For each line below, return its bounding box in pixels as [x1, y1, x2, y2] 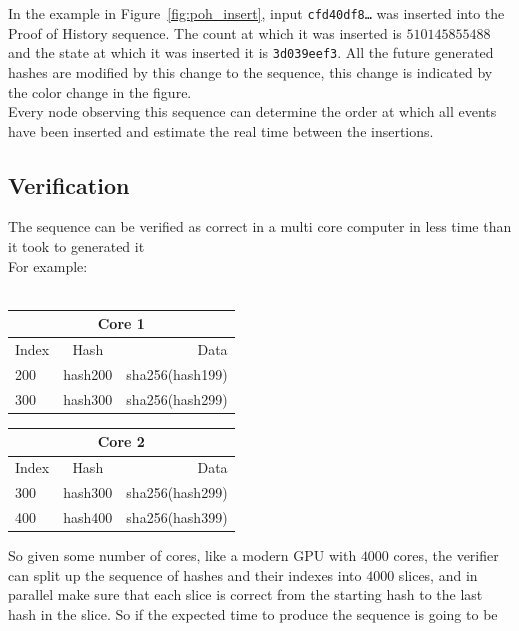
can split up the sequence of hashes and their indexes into [8, 564, 362, 585]
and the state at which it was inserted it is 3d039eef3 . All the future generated [8, 42, 494, 63]
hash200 [63, 364, 113, 385]
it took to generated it [8, 236, 145, 257]
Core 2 [97, 431, 145, 452]
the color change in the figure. [8, 81, 192, 102]
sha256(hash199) [126, 364, 228, 385]
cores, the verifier [393, 545, 499, 566]
